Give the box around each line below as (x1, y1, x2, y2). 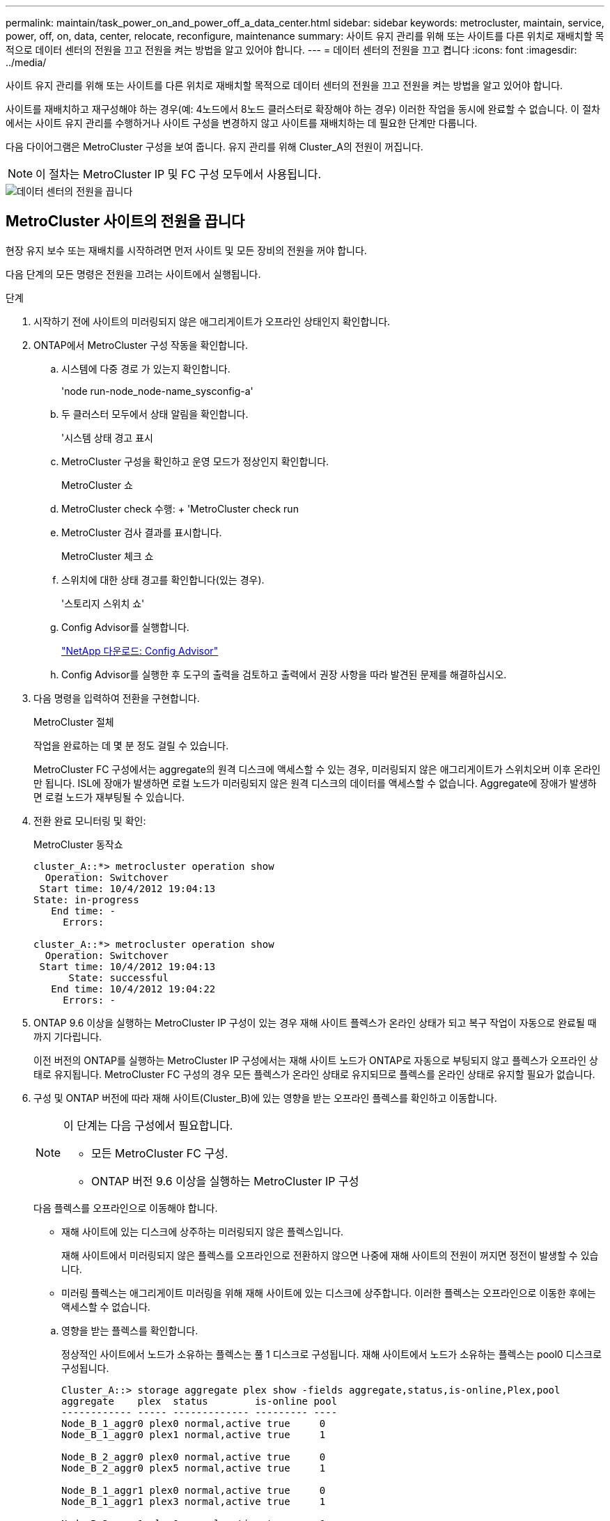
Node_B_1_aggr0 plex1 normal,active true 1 (61, 1428, 326, 1440)
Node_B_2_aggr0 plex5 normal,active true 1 (61, 1462, 326, 1474)
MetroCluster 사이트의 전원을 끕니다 (6, 212, 245, 231)
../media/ (6, 56, 47, 68)
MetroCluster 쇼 (61, 478, 133, 491)
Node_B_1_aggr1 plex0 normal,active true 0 (61, 1484, 326, 1496)
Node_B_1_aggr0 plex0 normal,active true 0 (61, 1417, 326, 1429)
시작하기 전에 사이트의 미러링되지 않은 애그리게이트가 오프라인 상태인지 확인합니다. (33, 315, 391, 327)
